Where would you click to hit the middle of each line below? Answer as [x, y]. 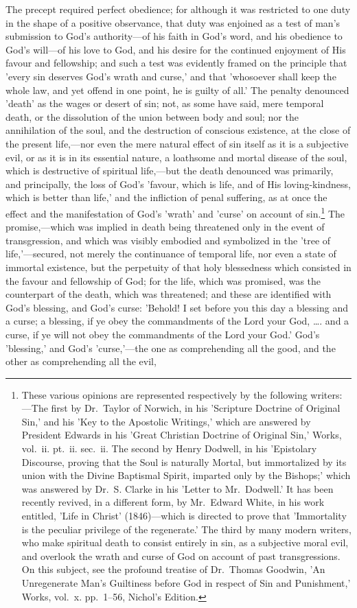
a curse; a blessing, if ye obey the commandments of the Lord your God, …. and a [177, 321]
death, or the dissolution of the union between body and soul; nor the [152, 116]
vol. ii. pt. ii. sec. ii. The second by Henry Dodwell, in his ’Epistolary [169, 448]
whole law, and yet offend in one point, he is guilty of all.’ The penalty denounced [177, 90]
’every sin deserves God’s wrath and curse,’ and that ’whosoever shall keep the [171, 76]
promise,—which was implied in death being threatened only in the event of [165, 227]
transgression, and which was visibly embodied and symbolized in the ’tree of [168, 240]
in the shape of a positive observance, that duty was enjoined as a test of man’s [173, 22]
